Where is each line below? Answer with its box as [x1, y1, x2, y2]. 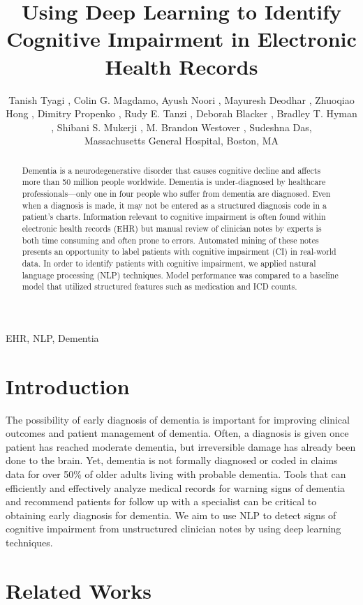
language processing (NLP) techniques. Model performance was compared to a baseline [22, 269, 339, 281]
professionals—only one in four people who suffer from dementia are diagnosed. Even [22, 187, 331, 199]
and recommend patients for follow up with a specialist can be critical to [6, 494, 317, 509]
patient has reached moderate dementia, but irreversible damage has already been [6, 439, 356, 454]
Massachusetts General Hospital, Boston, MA [84, 133, 279, 148]
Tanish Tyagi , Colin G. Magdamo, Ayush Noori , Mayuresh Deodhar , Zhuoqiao [8, 92, 355, 107]
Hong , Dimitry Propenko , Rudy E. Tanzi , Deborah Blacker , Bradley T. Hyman [6, 106, 357, 121]
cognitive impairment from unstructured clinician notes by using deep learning [6, 521, 341, 536]
